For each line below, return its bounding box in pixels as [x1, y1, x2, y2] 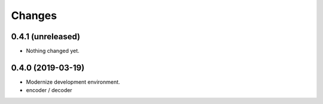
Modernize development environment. [26, 78, 120, 86]
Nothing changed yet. [26, 48, 80, 55]
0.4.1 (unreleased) [11, 31, 81, 42]
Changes [11, 9, 57, 22]
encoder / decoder [26, 87, 72, 94]
